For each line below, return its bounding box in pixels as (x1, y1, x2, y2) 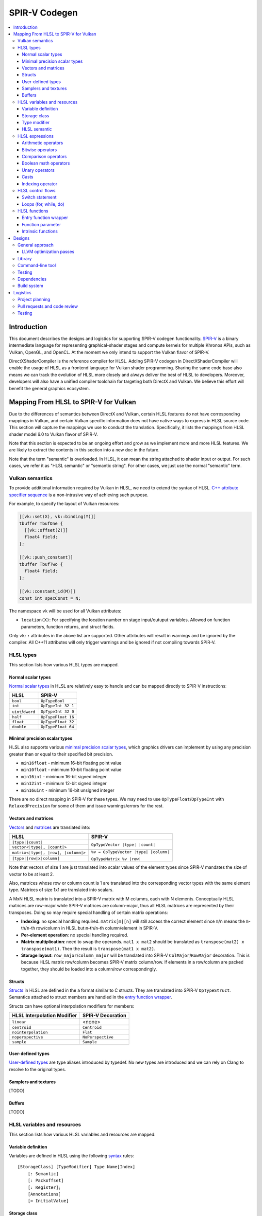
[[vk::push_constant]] (19, 554, 73, 560)
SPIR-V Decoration (82, 1012, 127, 1019)
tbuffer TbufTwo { (19, 561, 63, 567)
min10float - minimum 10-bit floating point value (21, 767, 122, 773)
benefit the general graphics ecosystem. (9, 385, 90, 391)
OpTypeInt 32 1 (40, 703, 74, 709)
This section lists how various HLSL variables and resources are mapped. (9, 1131, 156, 1137)
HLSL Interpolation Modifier (12, 1012, 77, 1019)
